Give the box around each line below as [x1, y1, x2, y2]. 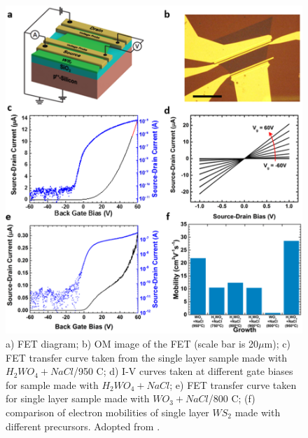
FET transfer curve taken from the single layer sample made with [6, 350, 288, 364]
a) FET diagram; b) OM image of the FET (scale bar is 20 [6, 336, 259, 350]
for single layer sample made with [6, 391, 150, 406]
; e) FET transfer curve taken [169, 377, 297, 392]
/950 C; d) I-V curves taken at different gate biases [73, 364, 293, 378]
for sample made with [6, 377, 99, 392]
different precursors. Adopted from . [6, 418, 160, 433]
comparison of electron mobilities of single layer [6, 404, 209, 419]
